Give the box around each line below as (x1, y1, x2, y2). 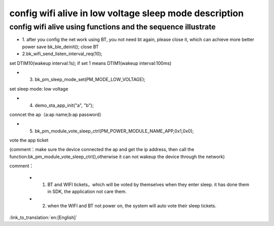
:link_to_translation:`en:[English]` (9, 214, 78, 220)
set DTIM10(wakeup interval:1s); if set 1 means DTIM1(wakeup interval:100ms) (9, 60, 172, 66)
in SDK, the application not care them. (47, 189, 127, 195)
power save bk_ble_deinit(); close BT (22, 44, 99, 50)
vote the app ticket (9, 137, 49, 143)
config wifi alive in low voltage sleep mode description (9, 8, 244, 19)
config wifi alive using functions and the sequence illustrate (9, 22, 216, 31)
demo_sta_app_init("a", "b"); (35, 102, 94, 108)
